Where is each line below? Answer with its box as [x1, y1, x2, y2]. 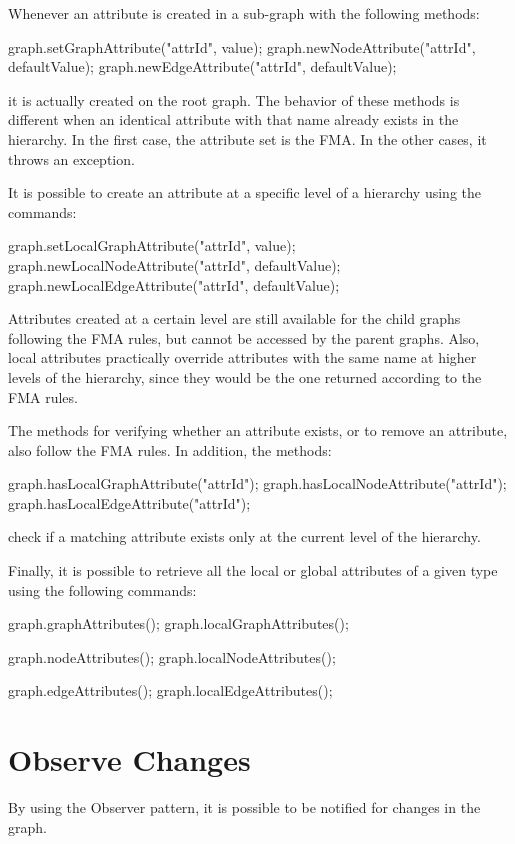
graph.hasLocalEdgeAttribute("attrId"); [8, 492, 251, 513]
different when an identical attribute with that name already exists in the [8, 109, 459, 130]
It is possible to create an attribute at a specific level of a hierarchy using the [8, 182, 482, 203]
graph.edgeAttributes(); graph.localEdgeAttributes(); [8, 680, 333, 701]
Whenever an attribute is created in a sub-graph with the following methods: [8, 3, 480, 23]
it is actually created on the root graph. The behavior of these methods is [8, 89, 460, 110]
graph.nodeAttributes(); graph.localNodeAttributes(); [8, 646, 336, 667]
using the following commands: [8, 579, 197, 600]
